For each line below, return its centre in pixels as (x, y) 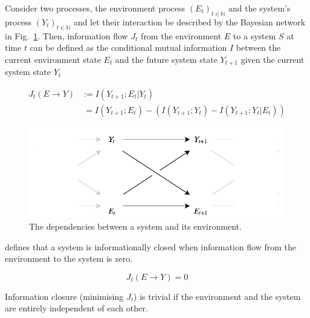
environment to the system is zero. (69, 258)
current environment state (53, 59)
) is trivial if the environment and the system (217, 296)
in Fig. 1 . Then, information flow (66, 35)
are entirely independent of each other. (76, 308)
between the (258, 47)
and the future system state (166, 59)
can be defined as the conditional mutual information (128, 47)
